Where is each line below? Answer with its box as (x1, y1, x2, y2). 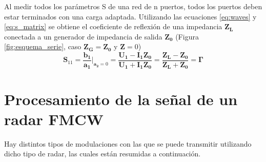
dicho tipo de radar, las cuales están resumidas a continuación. (4, 148, 201, 159)
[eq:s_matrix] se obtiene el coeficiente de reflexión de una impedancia (4, 21, 222, 32)
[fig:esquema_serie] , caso (4, 41, 81, 52)
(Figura (175, 31, 199, 42)
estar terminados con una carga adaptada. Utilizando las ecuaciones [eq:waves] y (4, 11, 257, 22)
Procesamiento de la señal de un (4, 88, 238, 109)
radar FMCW (4, 108, 104, 129)
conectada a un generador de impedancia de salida (4, 31, 162, 42)
